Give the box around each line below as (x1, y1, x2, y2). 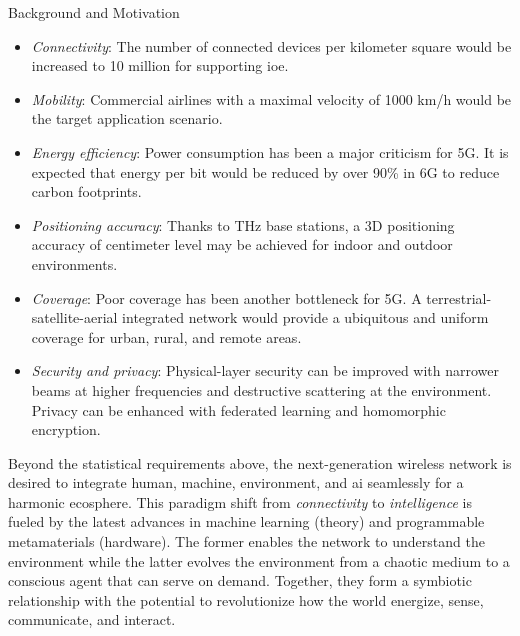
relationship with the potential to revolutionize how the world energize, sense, (8, 589, 484, 610)
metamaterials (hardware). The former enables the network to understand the (8, 531, 485, 552)
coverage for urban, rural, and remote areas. (31, 326, 302, 347)
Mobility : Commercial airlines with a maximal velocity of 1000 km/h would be (31, 88, 512, 109)
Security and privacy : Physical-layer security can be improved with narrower (31, 360, 500, 381)
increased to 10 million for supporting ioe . (31, 55, 289, 76)
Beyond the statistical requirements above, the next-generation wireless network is (8, 452, 512, 473)
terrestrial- (426, 287, 492, 308)
